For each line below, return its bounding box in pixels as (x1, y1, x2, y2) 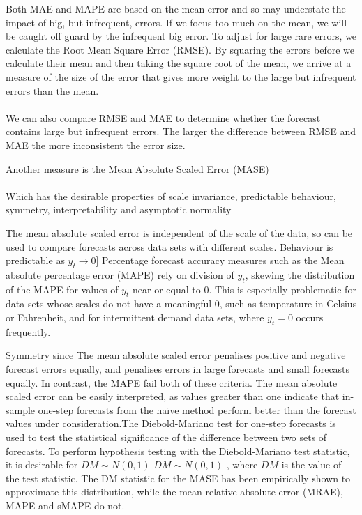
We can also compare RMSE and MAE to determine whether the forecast (6, 110, 321, 125)
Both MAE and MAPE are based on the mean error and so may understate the (6, 1, 346, 15)
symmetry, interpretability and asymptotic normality (6, 202, 232, 217)
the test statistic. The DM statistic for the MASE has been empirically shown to (6, 470, 351, 485)
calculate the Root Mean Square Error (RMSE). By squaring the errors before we (6, 42, 355, 56)
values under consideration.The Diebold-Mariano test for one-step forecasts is (6, 416, 336, 431)
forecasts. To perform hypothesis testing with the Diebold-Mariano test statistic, (6, 443, 350, 458)
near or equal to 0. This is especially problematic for (133, 282, 356, 296)
